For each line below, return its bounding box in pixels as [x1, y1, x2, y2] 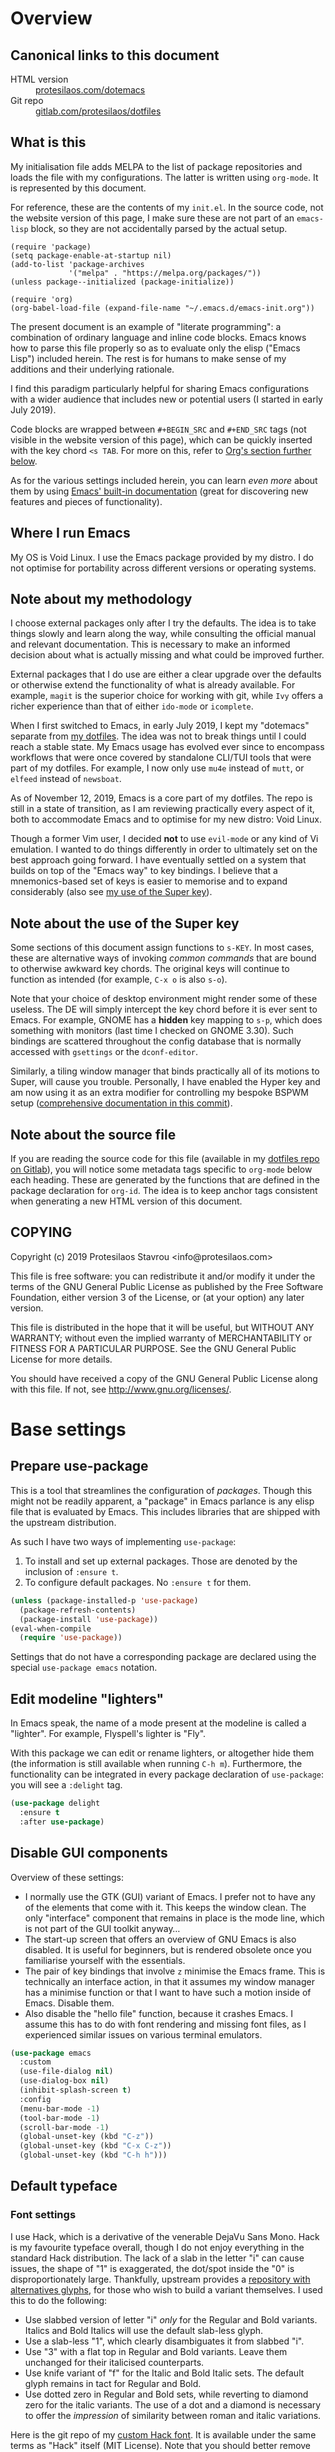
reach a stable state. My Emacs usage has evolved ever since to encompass [10, 741, 325, 753]
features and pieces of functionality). [10, 495, 163, 507]
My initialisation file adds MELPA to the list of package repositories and [10, 160, 303, 172]
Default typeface [10, 2178, 118, 2195]
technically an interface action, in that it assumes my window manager [24, 1975, 315, 1987]
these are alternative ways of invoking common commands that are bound [10, 952, 317, 964]
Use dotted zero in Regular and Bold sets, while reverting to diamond [24, 2388, 309, 2400]
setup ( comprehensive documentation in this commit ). [10, 1097, 233, 1109]
